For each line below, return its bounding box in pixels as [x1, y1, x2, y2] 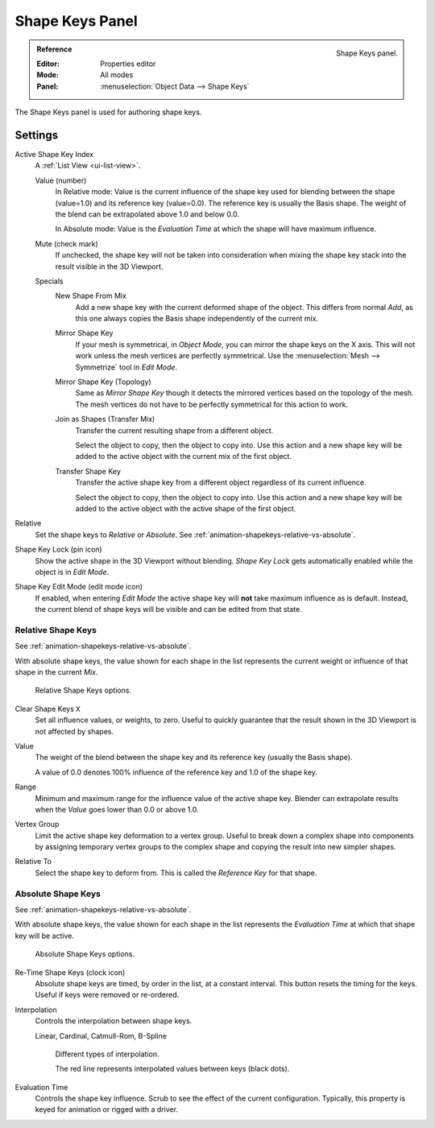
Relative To [14, 857, 52, 866]
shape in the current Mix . [14, 667, 98, 676]
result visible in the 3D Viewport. [55, 262, 164, 271]
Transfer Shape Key [55, 466, 121, 476]
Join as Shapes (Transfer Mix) [55, 415, 155, 424]
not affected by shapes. [35, 726, 114, 736]
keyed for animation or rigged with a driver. [35, 1105, 179, 1114]
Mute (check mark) [35, 238, 98, 249]
